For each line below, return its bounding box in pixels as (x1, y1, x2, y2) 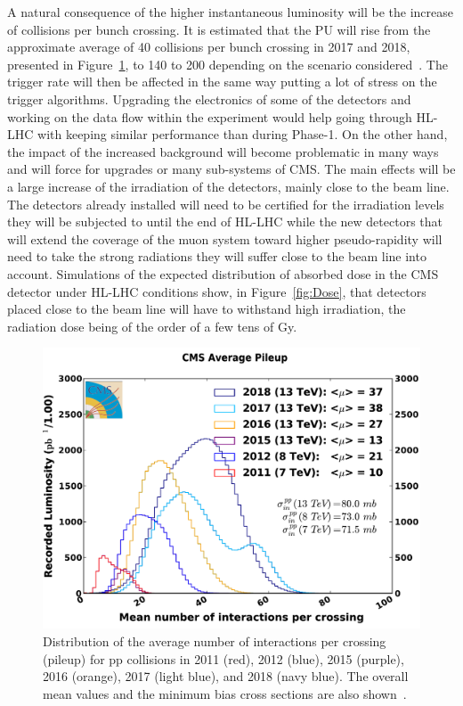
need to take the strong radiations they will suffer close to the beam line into (7, 247, 426, 266)
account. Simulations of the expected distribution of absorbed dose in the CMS (7, 264, 439, 283)
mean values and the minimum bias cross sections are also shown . (43, 684, 407, 702)
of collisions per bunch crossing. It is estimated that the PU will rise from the (7, 20, 431, 38)
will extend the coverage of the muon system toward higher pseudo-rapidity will (7, 229, 443, 248)
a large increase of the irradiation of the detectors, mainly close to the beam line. (7, 176, 450, 195)
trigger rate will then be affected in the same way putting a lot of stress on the (7, 72, 437, 91)
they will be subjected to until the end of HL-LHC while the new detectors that (7, 212, 443, 231)
